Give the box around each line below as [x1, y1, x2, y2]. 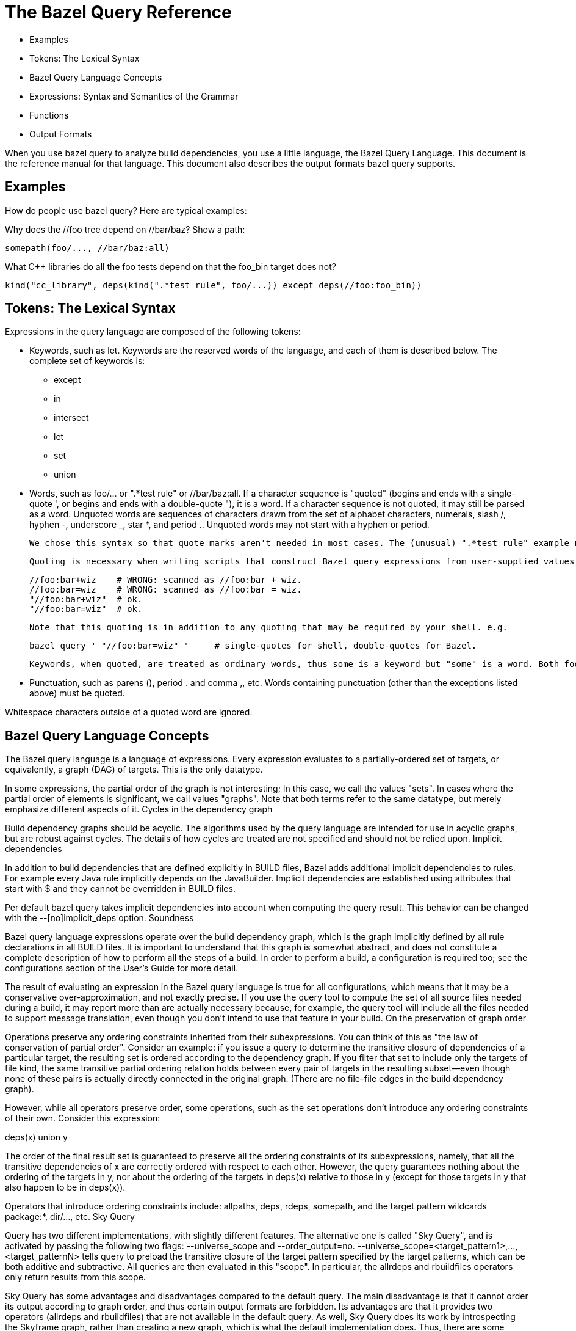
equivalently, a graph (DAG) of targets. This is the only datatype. [5, 764, 263, 775]
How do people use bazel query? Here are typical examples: [5, 205, 247, 216]
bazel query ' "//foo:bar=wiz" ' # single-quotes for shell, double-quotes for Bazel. [29, 641, 477, 651]
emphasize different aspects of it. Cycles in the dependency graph [5, 804, 273, 815]
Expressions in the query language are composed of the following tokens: [5, 326, 301, 337]
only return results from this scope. [5, 1272, 146, 1283]
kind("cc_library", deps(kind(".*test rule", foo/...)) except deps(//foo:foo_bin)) [5, 280, 422, 290]
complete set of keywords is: [29, 356, 145, 366]
